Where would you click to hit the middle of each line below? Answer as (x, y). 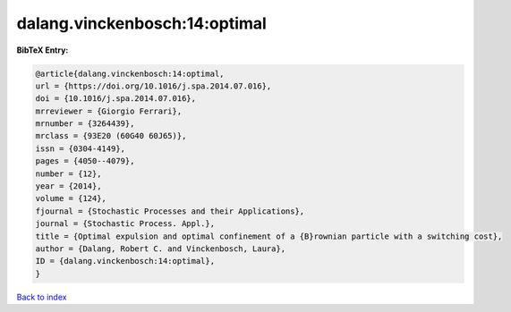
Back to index (42, 297)
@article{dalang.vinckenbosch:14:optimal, (130, 73)
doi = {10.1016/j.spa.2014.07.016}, (116, 99)
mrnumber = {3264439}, (85, 124)
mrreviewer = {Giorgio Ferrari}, (109, 111)
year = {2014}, (68, 186)
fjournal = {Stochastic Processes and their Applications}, (170, 211)
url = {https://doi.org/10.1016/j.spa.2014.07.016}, (153, 86)
